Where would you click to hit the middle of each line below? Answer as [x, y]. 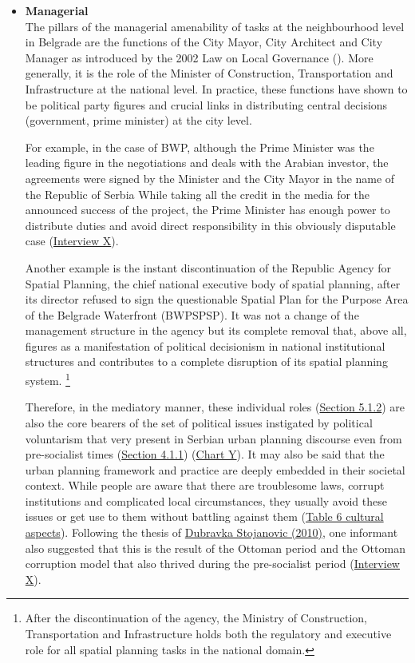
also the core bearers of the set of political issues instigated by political [199, 422]
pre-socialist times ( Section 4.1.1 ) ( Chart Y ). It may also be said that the [205, 454]
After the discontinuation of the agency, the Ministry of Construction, [196, 618]
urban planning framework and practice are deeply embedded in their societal [215, 469]
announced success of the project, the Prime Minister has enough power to [207, 210]
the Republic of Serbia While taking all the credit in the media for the [198, 194]
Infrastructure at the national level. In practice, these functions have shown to [216, 88]
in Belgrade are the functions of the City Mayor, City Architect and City [204, 42]
